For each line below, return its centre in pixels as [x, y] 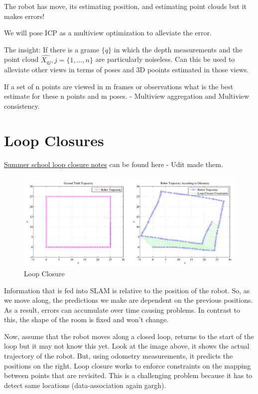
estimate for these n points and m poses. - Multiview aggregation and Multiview [127, 96]
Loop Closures [54, 140]
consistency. [22, 105]
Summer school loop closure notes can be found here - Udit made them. [114, 164]
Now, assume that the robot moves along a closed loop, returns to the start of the [129, 336]
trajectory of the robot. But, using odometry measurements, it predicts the [119, 356]
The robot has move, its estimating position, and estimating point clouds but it [126, 6]
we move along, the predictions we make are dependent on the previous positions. [129, 300]
